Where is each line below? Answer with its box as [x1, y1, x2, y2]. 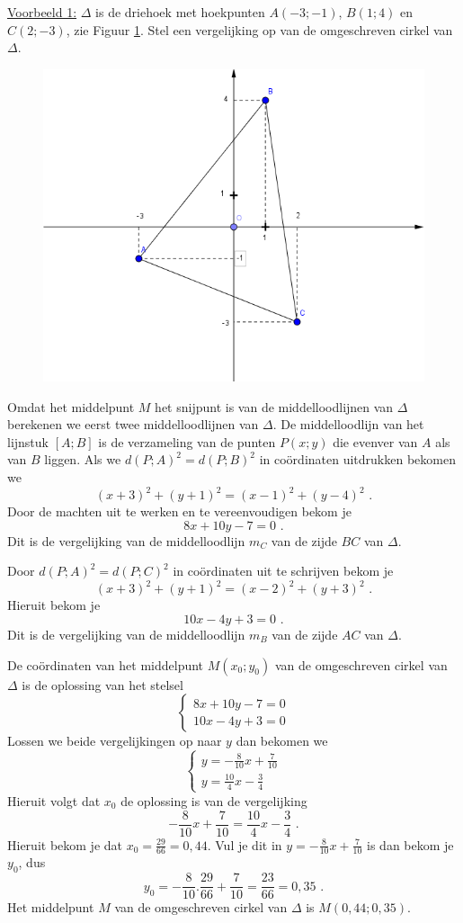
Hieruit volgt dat [7, 791, 101, 810]
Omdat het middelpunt [7, 397, 135, 416]
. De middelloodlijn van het [272, 415, 424, 434]
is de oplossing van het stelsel [22, 675, 183, 694]
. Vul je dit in [207, 835, 282, 854]
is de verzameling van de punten [98, 432, 276, 451]
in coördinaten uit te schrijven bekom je [173, 561, 394, 580]
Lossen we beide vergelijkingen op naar [7, 731, 222, 750]
